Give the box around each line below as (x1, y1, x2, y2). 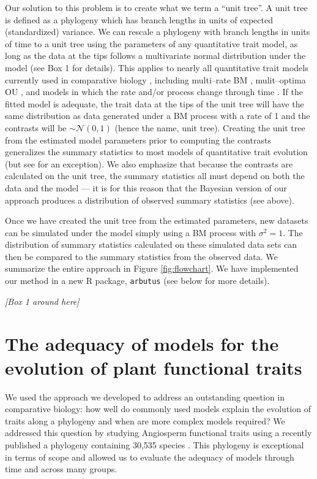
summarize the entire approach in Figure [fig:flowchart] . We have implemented (5, 262, 299, 275)
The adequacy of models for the (5, 331, 279, 356)
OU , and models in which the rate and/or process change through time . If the (5, 85, 303, 98)
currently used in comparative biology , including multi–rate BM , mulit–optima (5, 73, 306, 86)
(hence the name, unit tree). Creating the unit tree (114, 121, 305, 134)
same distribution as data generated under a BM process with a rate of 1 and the (5, 109, 310, 122)
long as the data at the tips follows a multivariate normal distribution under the (5, 49, 306, 62)
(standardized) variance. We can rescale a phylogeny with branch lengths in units (5, 25, 310, 38)
